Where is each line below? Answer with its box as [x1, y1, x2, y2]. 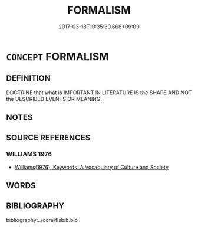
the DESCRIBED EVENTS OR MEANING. [6, 95, 102, 102]
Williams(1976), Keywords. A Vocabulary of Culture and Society [14, 163, 169, 171]
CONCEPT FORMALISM [6, 50, 109, 63]
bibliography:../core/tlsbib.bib [6, 217, 78, 224]
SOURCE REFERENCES [6, 132, 91, 142]
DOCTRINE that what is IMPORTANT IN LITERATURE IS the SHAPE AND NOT [6, 89, 192, 96]
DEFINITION [6, 73, 51, 83]
